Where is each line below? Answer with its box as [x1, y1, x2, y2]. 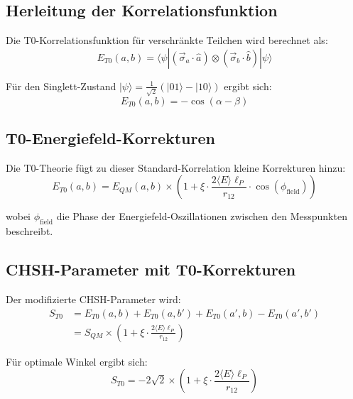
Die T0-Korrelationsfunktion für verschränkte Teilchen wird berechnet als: [6, 33, 328, 48]
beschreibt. [6, 224, 53, 239]
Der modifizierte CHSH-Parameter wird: [6, 291, 181, 306]
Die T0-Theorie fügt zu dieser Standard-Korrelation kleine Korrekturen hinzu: [6, 160, 346, 175]
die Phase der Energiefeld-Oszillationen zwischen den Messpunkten [56, 209, 347, 224]
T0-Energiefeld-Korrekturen [6, 126, 215, 148]
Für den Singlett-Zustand [6, 78, 116, 93]
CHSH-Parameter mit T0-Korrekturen [6, 258, 296, 280]
